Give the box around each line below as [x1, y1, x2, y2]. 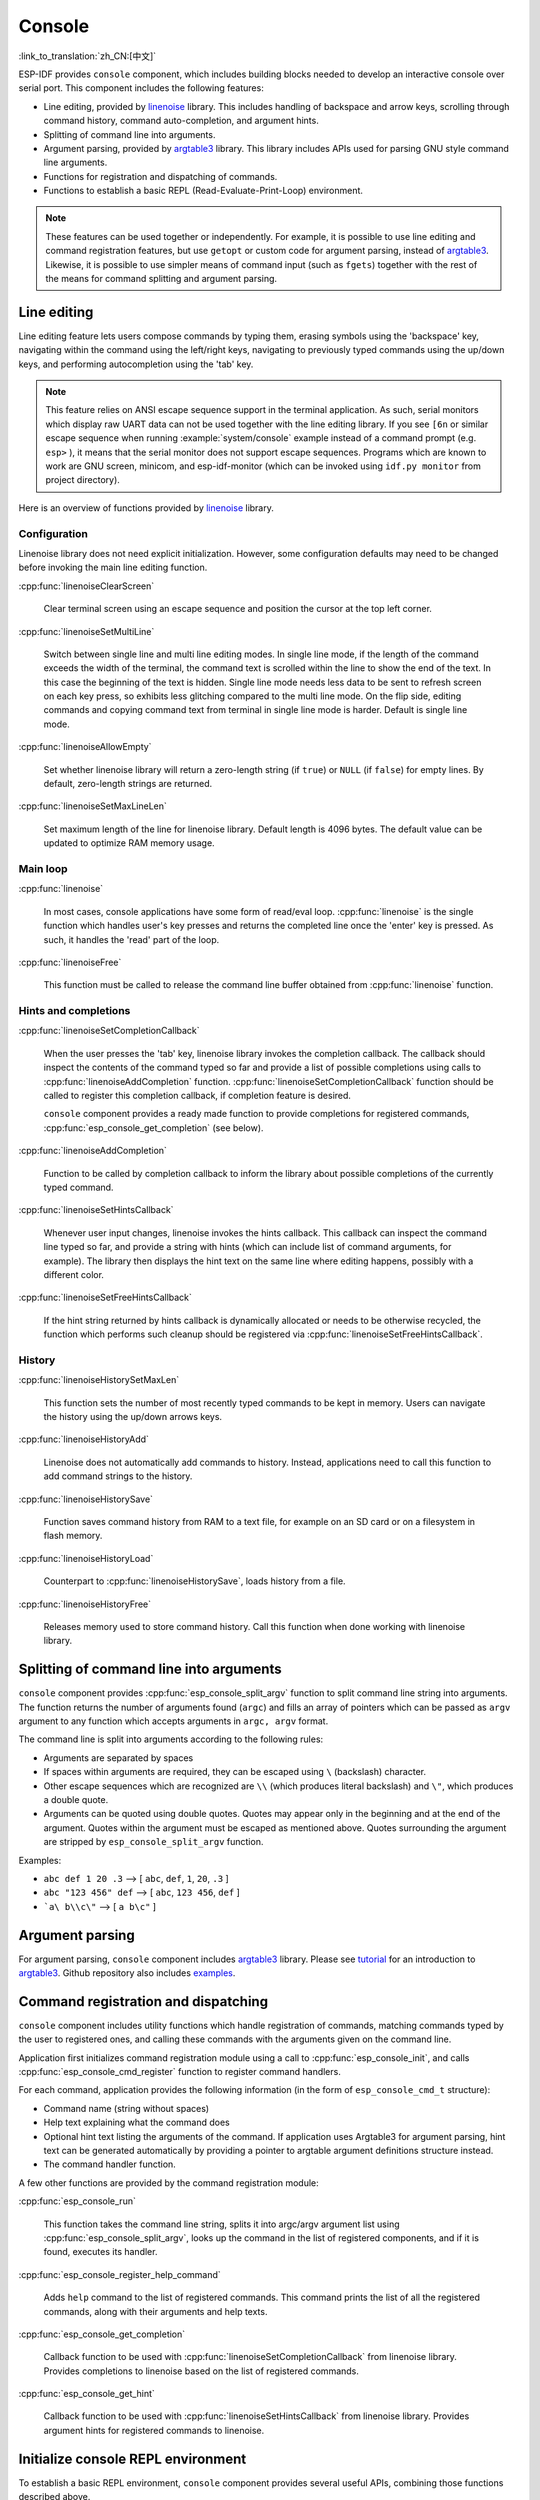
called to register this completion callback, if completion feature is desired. [43, 1090, 352, 1102]
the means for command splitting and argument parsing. [45, 273, 278, 285]
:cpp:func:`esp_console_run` [18, 2195, 137, 2207]
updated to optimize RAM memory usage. [43, 837, 215, 849]
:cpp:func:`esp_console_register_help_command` [18, 2268, 222, 2280]
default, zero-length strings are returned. [43, 778, 213, 790]
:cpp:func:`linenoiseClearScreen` [18, 580, 155, 592]
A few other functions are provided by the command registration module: [18, 2176, 319, 2189]
